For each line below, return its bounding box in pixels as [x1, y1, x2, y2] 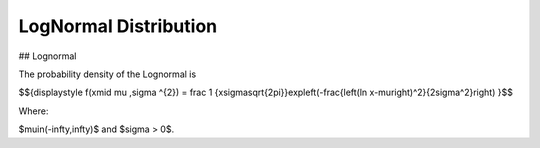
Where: [18, 105, 49, 117]
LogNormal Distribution [18, 15, 218, 37]
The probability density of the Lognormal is [18, 68, 197, 80]
